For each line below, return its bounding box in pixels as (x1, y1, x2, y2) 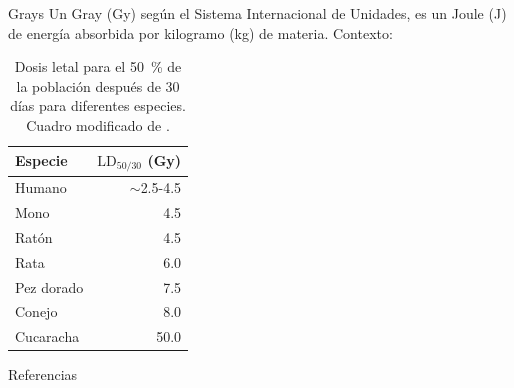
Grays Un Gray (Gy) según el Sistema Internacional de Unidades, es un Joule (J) (8, 3, 507, 23)
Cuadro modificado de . (26, 114, 170, 135)
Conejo (15, 301, 58, 322)
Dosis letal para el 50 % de (14, 56, 182, 77)
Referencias (8, 364, 78, 385)
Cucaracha (15, 326, 80, 347)
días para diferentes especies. (10, 95, 186, 116)
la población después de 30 (16, 75, 180, 96)
